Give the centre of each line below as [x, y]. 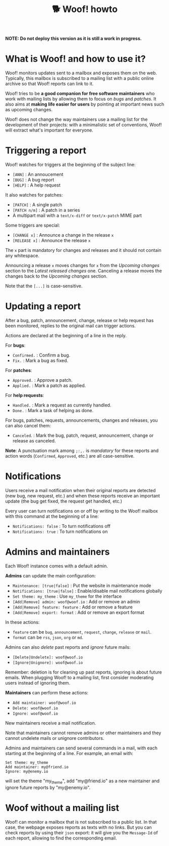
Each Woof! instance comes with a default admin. [57, 566]
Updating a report [43, 306]
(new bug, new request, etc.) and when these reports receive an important [83, 496]
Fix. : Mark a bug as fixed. [40, 361]
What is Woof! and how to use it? [76, 59]
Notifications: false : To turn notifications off [62, 526]
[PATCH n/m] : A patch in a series [46, 210]
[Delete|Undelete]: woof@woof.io [48, 657]
